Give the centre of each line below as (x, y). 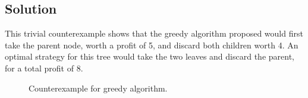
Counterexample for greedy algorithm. (98, 88)
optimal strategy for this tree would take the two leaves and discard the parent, (150, 56)
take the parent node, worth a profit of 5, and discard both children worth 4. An (152, 45)
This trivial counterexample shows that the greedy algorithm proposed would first (154, 33)
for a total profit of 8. (44, 68)
